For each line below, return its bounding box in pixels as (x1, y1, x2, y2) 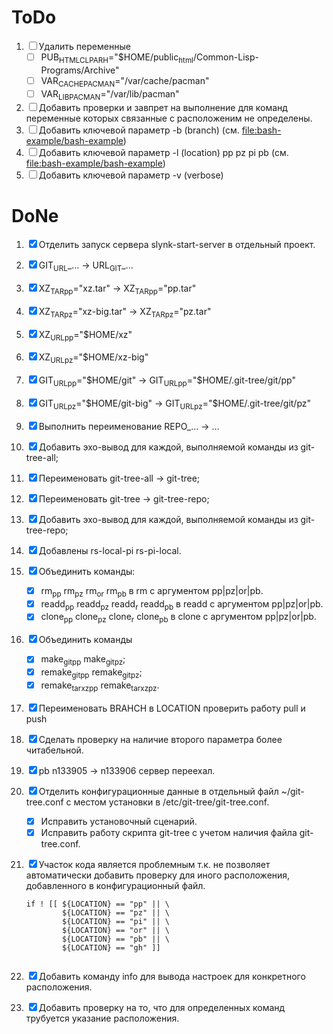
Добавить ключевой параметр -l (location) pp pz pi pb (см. (38, 147, 289, 159)
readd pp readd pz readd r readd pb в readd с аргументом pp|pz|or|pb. (40, 597, 324, 612)
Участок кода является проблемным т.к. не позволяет (38, 858, 271, 870)
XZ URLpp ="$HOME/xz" (38, 328, 133, 343)
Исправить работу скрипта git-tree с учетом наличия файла (40, 826, 298, 838)
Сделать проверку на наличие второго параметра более (38, 733, 283, 745)
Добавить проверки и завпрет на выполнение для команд (38, 102, 288, 114)
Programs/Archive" (40, 64, 120, 76)
